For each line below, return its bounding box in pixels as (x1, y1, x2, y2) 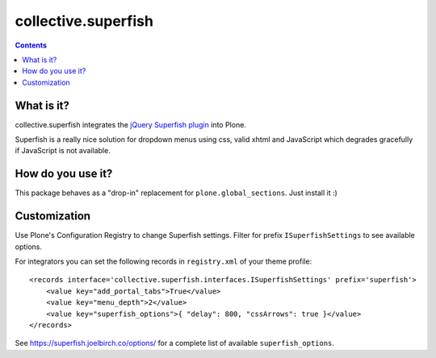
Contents (15, 40, 48, 50)
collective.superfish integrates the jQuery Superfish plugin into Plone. (15, 119, 246, 129)
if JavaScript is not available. (15, 146, 111, 156)
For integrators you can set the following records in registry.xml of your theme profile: (15, 256, 312, 266)
